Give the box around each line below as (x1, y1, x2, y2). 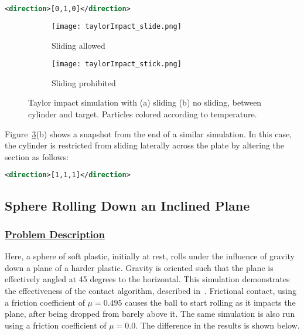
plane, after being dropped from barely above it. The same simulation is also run (5, 307, 295, 320)
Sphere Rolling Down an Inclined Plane (5, 196, 250, 214)
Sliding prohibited (52, 76, 116, 89)
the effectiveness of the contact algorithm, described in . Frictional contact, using (5, 285, 297, 296)
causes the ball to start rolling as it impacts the (125, 296, 296, 308)
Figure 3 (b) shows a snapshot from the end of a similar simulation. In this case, (5, 127, 292, 140)
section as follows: (5, 150, 69, 163)
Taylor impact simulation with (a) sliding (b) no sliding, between (28, 96, 262, 109)
